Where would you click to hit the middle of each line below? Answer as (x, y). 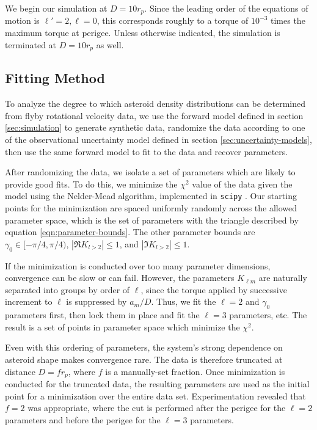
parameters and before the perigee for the (83, 419)
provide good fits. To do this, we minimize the (91, 184)
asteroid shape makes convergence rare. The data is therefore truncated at (144, 359)
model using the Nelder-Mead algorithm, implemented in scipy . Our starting (151, 196)
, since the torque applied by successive (214, 289)
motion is (22, 20)
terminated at (31, 44)
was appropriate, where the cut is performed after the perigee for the (157, 408)
